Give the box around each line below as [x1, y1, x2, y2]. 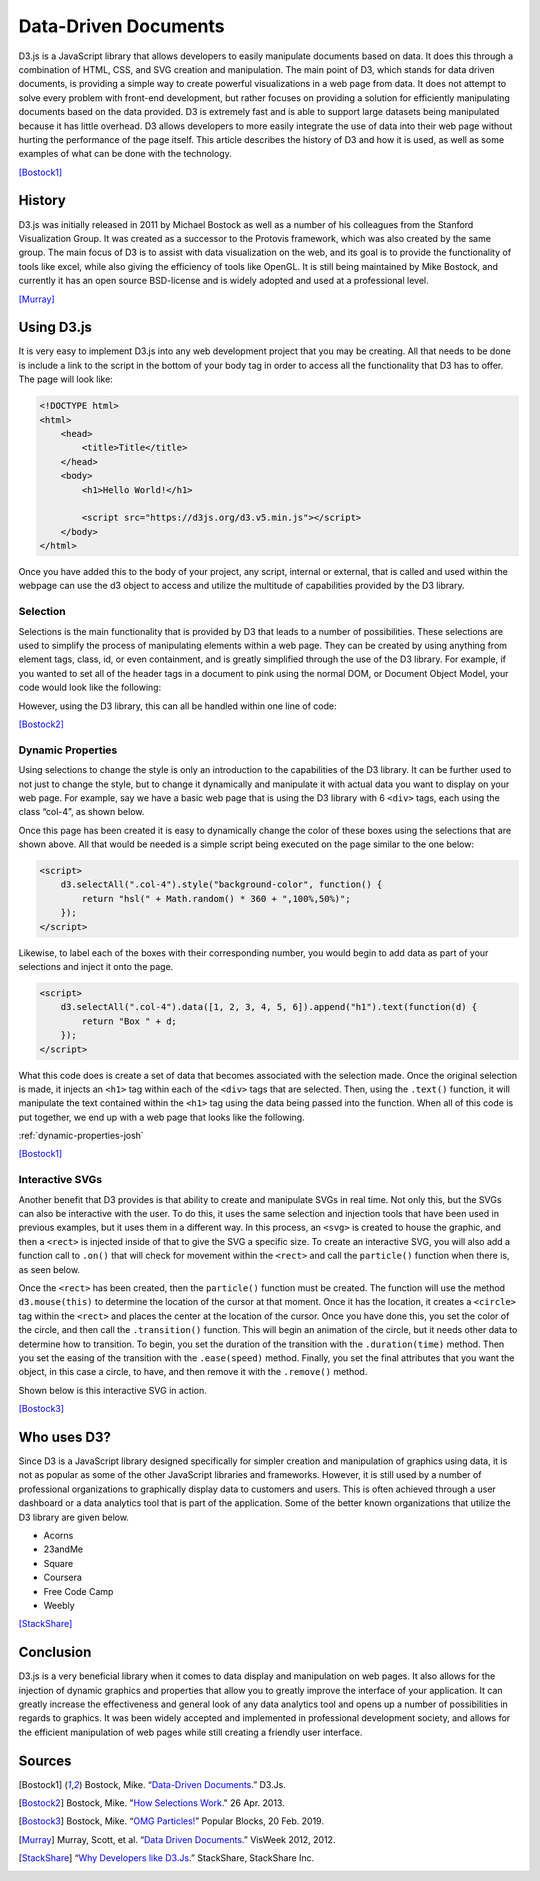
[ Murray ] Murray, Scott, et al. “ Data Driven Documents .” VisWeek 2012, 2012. [18, 1833, 336, 1845]
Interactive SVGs [18, 1173, 103, 1187]
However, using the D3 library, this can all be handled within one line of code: [18, 700, 337, 712]
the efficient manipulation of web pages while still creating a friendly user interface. [18, 1726, 363, 1738]
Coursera [43, 1571, 82, 1584]
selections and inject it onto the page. [18, 960, 174, 972]
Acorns [43, 1529, 74, 1541]
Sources [18, 1752, 72, 1769]
